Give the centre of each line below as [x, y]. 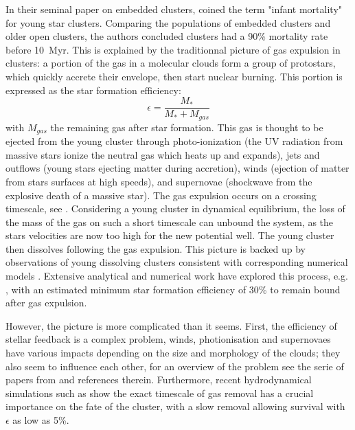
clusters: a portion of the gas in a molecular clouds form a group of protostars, [171, 63]
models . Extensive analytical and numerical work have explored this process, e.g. [177, 276]
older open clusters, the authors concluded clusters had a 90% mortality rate [167, 36]
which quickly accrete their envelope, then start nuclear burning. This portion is [174, 76]
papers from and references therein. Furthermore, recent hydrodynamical [159, 380]
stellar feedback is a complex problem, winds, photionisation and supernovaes [168, 339]
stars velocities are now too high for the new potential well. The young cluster [170, 235]
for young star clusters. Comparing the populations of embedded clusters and [168, 22]
